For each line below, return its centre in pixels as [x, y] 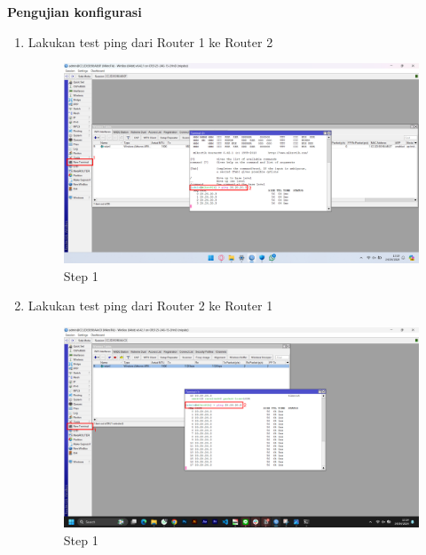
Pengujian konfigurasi [75, 12]
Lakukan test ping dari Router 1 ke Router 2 [150, 41]
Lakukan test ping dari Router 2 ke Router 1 [150, 306]
